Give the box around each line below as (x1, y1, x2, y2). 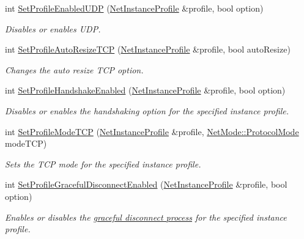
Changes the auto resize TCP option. (5, 63, 144, 76)
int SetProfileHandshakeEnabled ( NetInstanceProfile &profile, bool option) (5, 84, 286, 97)
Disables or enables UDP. (5, 22, 101, 35)
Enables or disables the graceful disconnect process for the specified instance (5, 210, 287, 223)
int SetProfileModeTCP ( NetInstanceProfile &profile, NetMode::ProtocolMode (5, 125, 299, 138)
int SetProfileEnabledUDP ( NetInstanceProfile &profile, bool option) (5, 2, 264, 14)
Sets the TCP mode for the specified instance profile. (5, 157, 201, 170)
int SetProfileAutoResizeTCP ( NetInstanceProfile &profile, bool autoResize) (5, 43, 291, 56)
